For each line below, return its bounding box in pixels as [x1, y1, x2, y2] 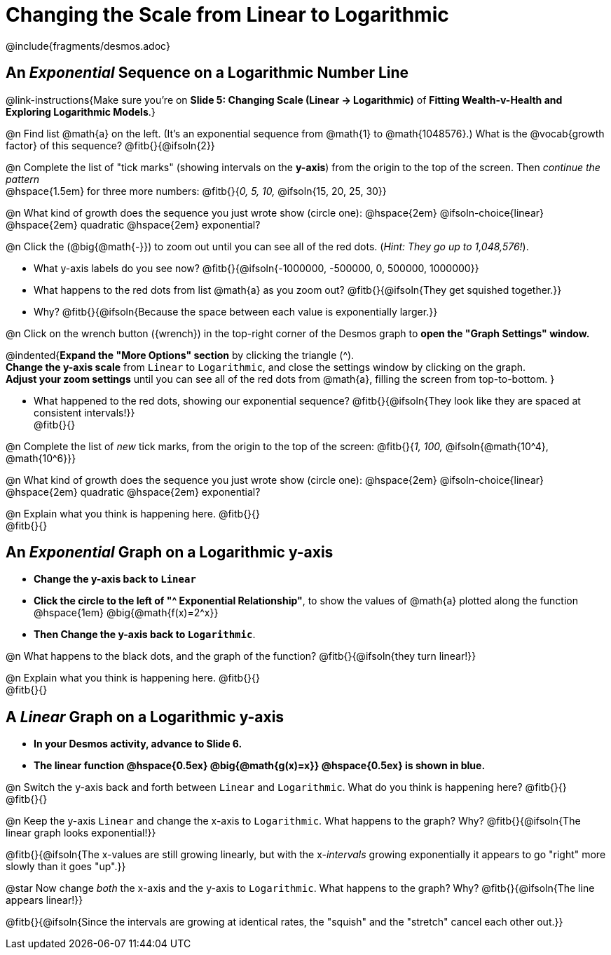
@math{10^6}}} [6, 452, 76, 464]
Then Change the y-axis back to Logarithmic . [34, 628, 256, 641]
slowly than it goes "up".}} [6, 860, 126, 873]
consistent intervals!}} [34, 406, 135, 419]
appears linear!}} [6, 894, 83, 907]
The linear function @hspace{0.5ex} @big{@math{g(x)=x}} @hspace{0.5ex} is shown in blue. [34, 759, 486, 772]
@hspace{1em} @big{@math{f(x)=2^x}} [34, 607, 219, 619]
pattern [6, 172, 40, 185]
